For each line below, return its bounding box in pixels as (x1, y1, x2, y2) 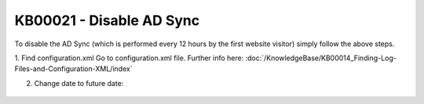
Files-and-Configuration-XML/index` (14, 64, 133, 74)
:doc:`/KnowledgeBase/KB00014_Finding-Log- (245, 53, 397, 63)
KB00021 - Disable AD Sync (14, 12, 200, 29)
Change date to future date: (34, 78, 124, 88)
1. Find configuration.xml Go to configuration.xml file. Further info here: (14, 53, 244, 63)
